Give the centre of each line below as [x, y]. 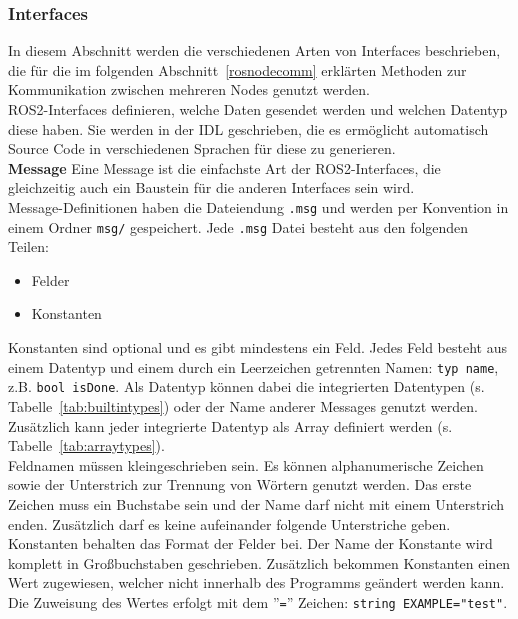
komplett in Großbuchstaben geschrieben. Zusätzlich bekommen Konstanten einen [259, 562]
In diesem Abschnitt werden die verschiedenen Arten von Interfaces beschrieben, [254, 50]
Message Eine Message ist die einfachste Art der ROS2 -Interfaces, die [224, 167]
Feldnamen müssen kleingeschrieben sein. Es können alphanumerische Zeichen [246, 464]
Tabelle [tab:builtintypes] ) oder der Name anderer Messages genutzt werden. [243, 405]
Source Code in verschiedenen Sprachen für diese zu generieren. [202, 148]
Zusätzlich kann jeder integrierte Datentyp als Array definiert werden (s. [230, 425]
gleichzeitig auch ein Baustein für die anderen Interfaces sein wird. [211, 187]
